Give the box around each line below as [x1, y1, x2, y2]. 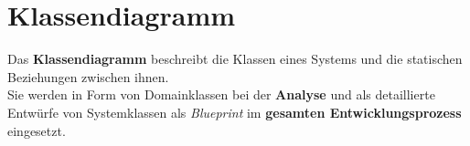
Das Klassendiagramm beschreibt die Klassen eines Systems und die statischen [7, 49, 463, 68]
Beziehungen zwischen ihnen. [7, 67, 169, 86]
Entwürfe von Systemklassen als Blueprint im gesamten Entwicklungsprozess [7, 102, 462, 121]
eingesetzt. [7, 120, 66, 140]
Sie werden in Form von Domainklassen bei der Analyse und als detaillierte [7, 85, 435, 104]
